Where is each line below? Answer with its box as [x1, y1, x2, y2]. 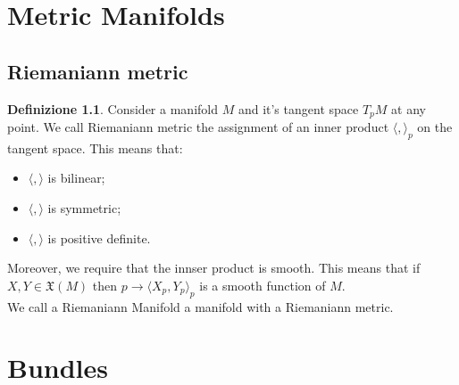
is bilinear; [47, 168, 105, 187]
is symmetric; [47, 199, 121, 217]
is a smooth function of [199, 275, 326, 294]
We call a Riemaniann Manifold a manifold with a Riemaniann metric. [7, 297, 394, 315]
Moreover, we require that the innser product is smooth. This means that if [7, 258, 421, 277]
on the [417, 118, 453, 136]
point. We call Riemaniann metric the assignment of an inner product [7, 118, 389, 136]
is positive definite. [47, 228, 151, 247]
